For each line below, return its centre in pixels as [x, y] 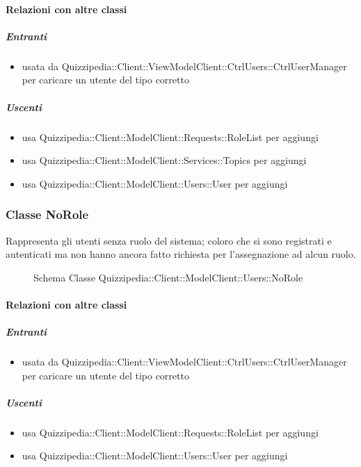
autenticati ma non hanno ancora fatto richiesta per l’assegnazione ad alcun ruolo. [181, 254]
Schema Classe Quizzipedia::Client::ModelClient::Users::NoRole [168, 277]
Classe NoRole [47, 214]
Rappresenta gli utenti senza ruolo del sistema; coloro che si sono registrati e [169, 240]
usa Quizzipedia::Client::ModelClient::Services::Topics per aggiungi [164, 160]
